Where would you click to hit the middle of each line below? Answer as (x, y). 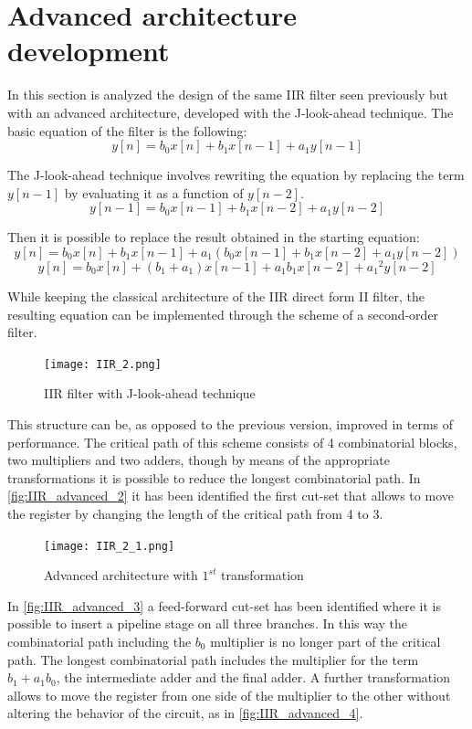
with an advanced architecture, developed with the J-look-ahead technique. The (231, 112)
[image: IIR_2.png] (103, 364)
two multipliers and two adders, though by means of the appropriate (199, 460)
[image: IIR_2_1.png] (110, 546)
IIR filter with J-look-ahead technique (150, 393)
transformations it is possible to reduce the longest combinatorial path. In (214, 477)
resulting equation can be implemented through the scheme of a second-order (223, 314)
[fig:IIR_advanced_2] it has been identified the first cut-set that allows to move (231, 496)
